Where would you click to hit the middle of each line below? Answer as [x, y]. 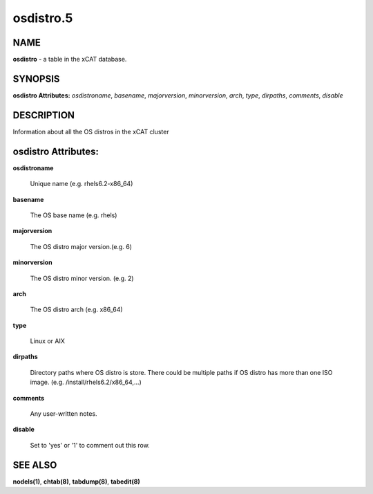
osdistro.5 [43, 18]
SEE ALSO [35, 465]
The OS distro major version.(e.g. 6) [81, 246]
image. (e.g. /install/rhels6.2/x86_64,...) [86, 382]
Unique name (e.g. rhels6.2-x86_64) [82, 184]
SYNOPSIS [36, 79]
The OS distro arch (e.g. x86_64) [77, 310]
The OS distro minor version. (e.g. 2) [82, 278]
